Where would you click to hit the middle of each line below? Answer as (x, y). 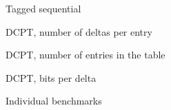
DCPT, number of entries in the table (85, 55)
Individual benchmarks (54, 101)
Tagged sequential (43, 8)
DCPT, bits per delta (51, 77)
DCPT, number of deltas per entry (79, 31)
